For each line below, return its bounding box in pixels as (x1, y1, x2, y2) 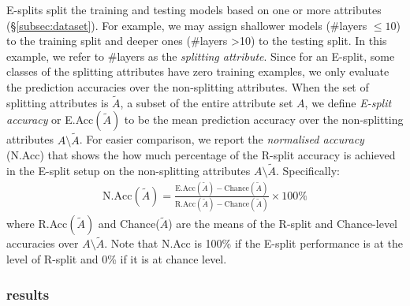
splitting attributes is (6, 94, 109, 110)
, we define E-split (304, 94, 392, 110)
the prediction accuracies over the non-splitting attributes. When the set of (6, 78, 369, 95)
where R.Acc (6, 215, 68, 232)
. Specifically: (276, 162, 340, 178)
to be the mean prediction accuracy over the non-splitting (124, 111, 404, 128)
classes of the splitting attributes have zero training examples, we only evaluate (6, 63, 389, 80)
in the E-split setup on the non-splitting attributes (6, 162, 251, 178)
